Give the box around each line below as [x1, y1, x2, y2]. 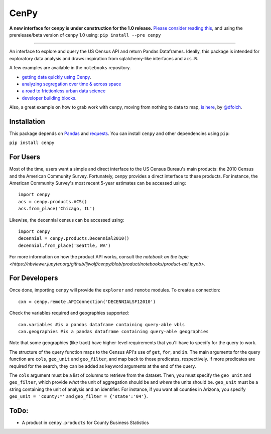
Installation [9, 117, 45, 125]
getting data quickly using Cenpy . [22, 74, 91, 80]
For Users [9, 153, 41, 162]
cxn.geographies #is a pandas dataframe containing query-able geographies [18, 329, 209, 335]
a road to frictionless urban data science [22, 88, 106, 94]
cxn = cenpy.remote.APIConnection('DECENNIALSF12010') [18, 299, 156, 305]
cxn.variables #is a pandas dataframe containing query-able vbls [18, 322, 185, 327]
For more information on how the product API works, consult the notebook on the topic [9, 254, 189, 260]
